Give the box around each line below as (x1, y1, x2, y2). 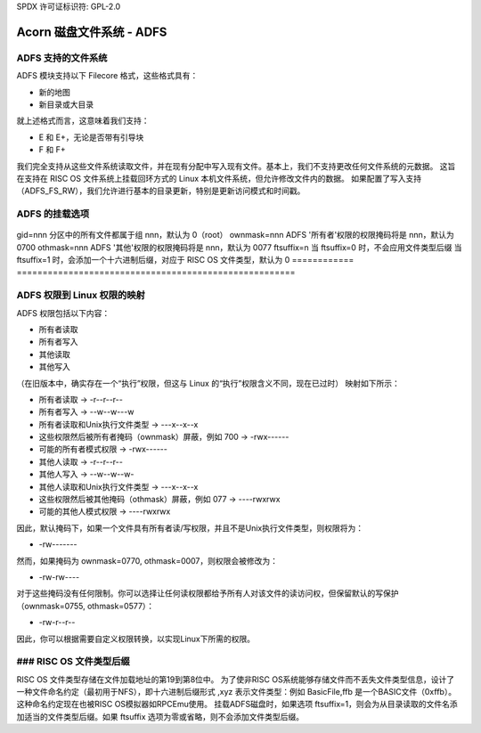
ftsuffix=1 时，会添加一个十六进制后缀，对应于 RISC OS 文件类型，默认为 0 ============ (16, 255, 355, 265)
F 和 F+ (38, 144, 66, 155)
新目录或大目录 (38, 99, 94, 110)
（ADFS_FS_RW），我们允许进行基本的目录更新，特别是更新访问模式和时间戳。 (16, 185, 306, 196)
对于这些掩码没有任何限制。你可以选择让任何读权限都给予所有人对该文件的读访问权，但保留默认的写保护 (16, 588, 399, 599)
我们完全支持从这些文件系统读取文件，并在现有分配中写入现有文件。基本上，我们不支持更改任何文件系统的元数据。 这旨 (16, 160, 456, 171)
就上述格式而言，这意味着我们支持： (16, 116, 150, 126)
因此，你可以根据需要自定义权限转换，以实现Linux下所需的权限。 (16, 633, 256, 644)
